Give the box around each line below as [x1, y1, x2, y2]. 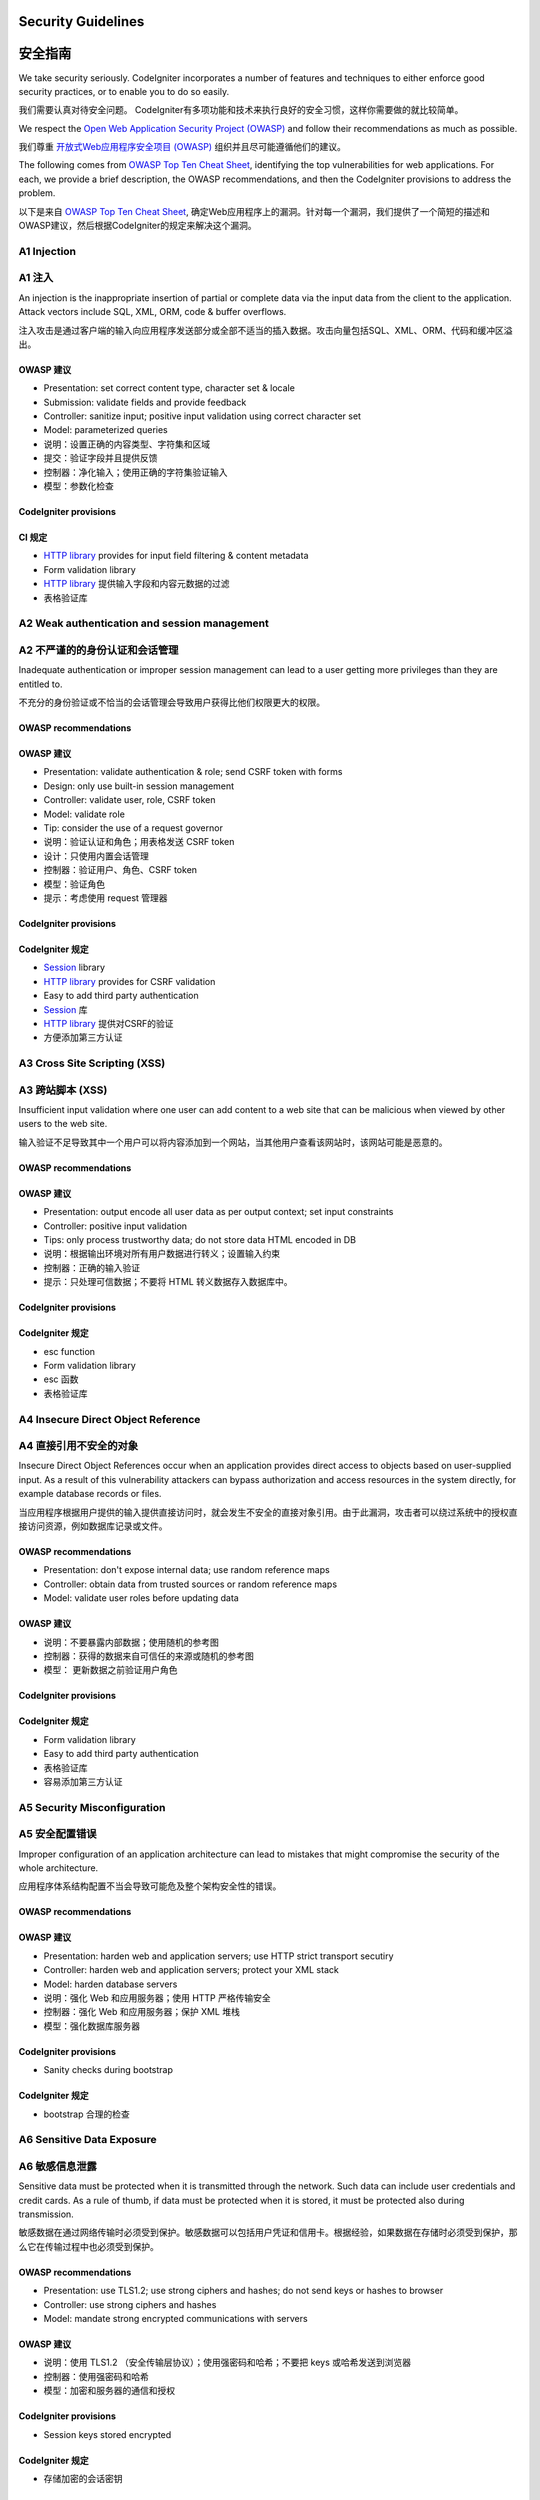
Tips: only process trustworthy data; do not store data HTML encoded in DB [43, 1234, 357, 1245]
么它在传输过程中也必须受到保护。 [18, 2240, 159, 2252]
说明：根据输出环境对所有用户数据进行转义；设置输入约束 [43, 1248, 280, 1260]
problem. [18, 187, 56, 199]
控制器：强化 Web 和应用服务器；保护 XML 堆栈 [43, 2006, 240, 2018]
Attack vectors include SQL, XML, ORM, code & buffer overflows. [18, 306, 287, 318]
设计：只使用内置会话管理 [43, 850, 149, 862]
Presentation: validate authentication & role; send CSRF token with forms [43, 766, 343, 778]
